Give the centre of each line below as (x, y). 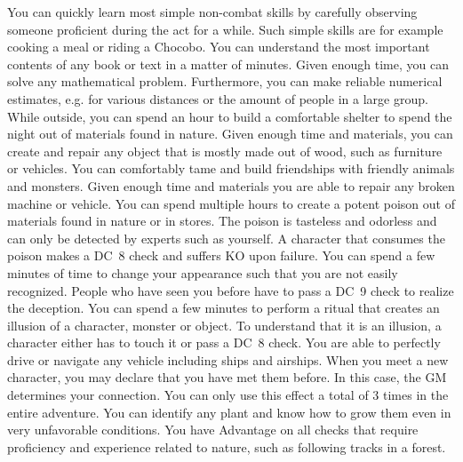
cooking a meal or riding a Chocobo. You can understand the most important (219, 47)
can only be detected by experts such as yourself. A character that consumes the (226, 238)
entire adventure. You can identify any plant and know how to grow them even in (229, 412)
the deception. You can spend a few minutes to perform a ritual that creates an (224, 308)
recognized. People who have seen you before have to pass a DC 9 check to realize (231, 290)
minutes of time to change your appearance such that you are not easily (203, 272)
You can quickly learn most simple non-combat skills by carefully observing (212, 12)
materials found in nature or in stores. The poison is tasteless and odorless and (222, 221)
